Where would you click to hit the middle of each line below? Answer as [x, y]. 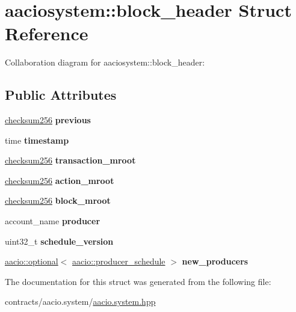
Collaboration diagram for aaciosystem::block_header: [105, 62]
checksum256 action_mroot [60, 180]
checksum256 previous [48, 120]
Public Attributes [61, 95]
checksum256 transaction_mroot [70, 160]
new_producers [215, 261]
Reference [47, 33]
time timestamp [37, 140]
